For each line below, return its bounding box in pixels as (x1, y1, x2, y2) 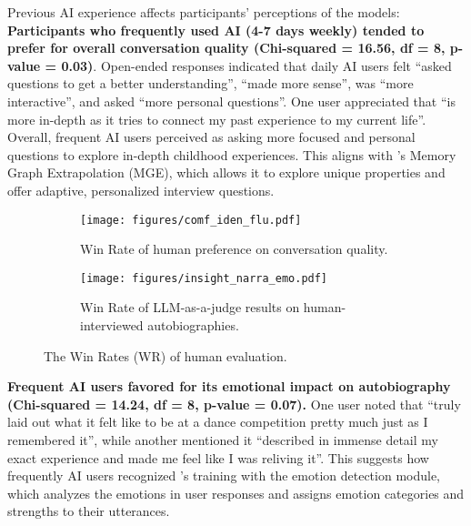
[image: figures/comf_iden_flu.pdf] (80, 213, 302, 227)
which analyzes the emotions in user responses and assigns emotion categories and (7, 483, 465, 502)
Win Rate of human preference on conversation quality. (80, 239, 388, 258)
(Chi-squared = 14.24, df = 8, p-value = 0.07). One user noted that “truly (7, 394, 461, 413)
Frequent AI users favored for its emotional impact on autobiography (7, 377, 451, 396)
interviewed (80, 316, 144, 335)
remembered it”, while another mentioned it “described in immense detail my (7, 430, 438, 449)
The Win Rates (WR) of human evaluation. (44, 346, 287, 365)
